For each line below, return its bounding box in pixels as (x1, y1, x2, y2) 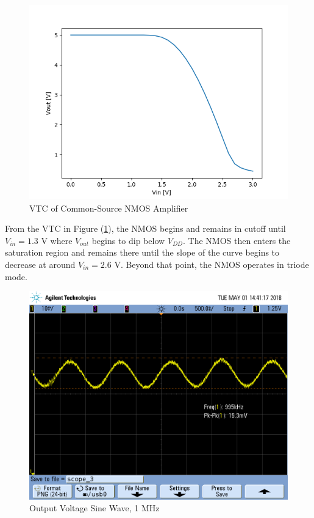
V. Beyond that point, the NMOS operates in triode (114, 257, 309, 270)
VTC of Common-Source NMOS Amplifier (29, 201, 188, 214)
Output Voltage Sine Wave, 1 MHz (29, 501, 160, 514)
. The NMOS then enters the (183, 234, 291, 246)
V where (41, 234, 73, 246)
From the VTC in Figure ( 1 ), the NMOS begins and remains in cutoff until (5, 222, 286, 235)
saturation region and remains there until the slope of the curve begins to (5, 246, 280, 259)
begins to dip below (91, 234, 165, 246)
